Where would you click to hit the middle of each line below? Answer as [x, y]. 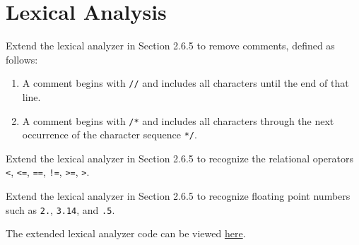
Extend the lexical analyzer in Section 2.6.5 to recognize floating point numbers [178, 196]
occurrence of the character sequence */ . [110, 135]
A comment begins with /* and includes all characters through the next [178, 120]
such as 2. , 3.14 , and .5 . [60, 209]
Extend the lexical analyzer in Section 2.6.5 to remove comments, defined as [170, 46]
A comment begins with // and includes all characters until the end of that [186, 83]
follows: [22, 59]
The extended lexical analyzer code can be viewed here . [126, 233]
